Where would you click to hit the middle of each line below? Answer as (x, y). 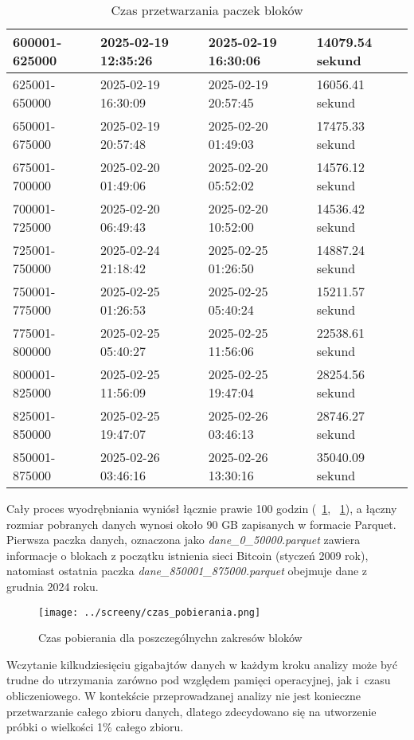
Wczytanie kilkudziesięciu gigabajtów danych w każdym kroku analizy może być (202, 664)
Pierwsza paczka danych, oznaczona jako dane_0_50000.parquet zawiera (184, 540)
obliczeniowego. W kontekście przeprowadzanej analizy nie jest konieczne (184, 695)
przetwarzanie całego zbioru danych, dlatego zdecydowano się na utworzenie (191, 711)
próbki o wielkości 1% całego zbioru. (95, 727)
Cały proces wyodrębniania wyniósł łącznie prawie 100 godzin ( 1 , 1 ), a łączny (202, 508)
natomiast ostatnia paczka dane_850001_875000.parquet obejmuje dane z (187, 571)
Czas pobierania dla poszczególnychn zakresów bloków (170, 638)
